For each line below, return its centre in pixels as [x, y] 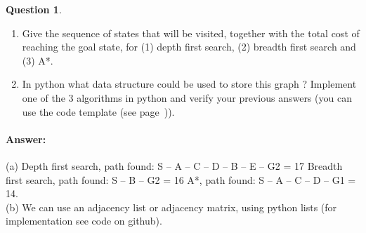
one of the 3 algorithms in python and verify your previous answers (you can [187, 97]
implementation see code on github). [84, 221]
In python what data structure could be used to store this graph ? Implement [189, 84]
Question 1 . [34, 9]
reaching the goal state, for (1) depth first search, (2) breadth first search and [189, 47]
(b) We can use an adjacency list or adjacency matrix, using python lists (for [171, 207]
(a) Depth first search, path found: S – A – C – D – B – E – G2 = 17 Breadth [174, 165]
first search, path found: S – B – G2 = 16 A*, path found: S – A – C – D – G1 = [181, 179]
